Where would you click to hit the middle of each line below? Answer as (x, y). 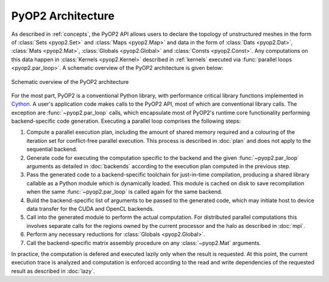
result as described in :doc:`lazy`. (53, 271)
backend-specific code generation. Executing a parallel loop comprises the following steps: (126, 121)
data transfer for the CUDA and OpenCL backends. (90, 208)
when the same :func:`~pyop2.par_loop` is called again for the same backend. (124, 192)
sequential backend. (52, 150)
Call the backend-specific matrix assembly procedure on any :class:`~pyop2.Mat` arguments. (144, 242)
